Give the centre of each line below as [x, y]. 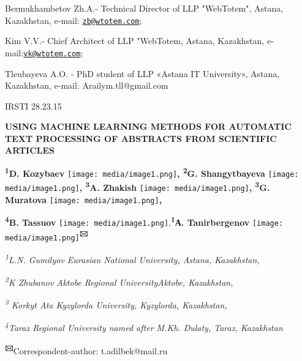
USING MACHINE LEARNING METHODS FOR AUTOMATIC [148, 126]
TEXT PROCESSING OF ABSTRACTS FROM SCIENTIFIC [141, 138]
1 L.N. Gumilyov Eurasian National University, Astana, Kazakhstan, [132, 258]
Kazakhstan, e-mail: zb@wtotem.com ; [74, 20]
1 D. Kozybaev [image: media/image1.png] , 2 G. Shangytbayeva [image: [152, 172]
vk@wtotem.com [52, 54]
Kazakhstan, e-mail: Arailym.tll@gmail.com [87, 85]
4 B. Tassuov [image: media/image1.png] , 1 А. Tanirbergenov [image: [144, 221]
